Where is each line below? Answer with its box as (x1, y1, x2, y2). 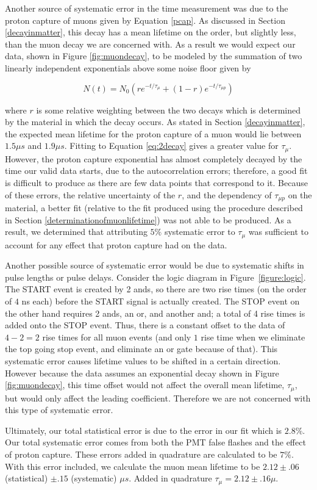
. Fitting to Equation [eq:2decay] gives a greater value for (64, 139, 279, 152)
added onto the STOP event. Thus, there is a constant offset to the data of (5, 319, 285, 331)
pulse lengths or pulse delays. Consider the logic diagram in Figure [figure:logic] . (5, 270, 306, 283)
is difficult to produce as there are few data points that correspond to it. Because (5, 176, 308, 189)
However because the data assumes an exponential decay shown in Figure (5, 366, 279, 379)
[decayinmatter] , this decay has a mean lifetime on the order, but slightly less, (5, 26, 296, 38)
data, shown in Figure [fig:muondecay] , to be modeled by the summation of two (5, 49, 302, 62)
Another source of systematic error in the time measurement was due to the (5, 2, 288, 14)
